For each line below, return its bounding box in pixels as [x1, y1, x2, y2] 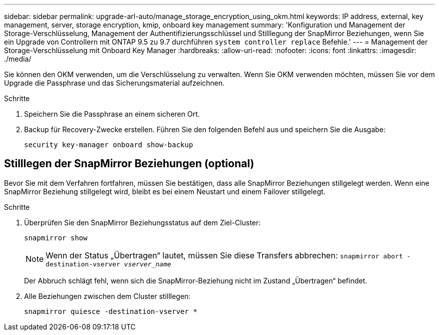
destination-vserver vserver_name [46, 260, 171, 268]
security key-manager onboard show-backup [24, 141, 193, 149]
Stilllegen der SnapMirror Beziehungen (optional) [4, 157, 255, 170]
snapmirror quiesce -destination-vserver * [24, 307, 197, 315]
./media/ [4, 55, 32, 63]
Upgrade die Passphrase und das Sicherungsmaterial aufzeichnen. [4, 79, 225, 87]
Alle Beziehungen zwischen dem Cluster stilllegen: [24, 291, 191, 300]
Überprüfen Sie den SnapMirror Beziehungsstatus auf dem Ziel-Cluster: [24, 218, 261, 227]
